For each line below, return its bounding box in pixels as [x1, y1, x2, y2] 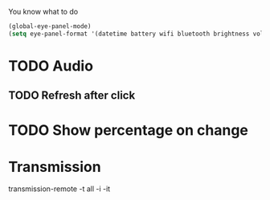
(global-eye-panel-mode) [8, 22, 92, 31]
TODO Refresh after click [8, 88, 136, 103]
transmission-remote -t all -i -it [8, 184, 111, 194]
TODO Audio [8, 56, 94, 75]
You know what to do [8, 7, 79, 16]
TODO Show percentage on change [8, 120, 249, 139]
